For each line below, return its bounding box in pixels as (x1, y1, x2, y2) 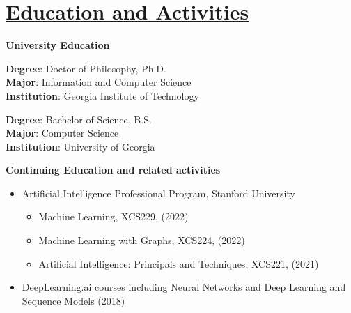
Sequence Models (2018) (22, 293, 125, 307)
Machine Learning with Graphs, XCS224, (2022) (38, 233, 245, 247)
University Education (6, 38, 110, 52)
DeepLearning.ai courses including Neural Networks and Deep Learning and (22, 280, 346, 294)
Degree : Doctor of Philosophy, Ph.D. (6, 61, 166, 75)
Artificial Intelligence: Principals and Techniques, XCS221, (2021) (38, 256, 319, 270)
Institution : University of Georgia (6, 139, 155, 153)
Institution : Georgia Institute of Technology (6, 88, 199, 102)
